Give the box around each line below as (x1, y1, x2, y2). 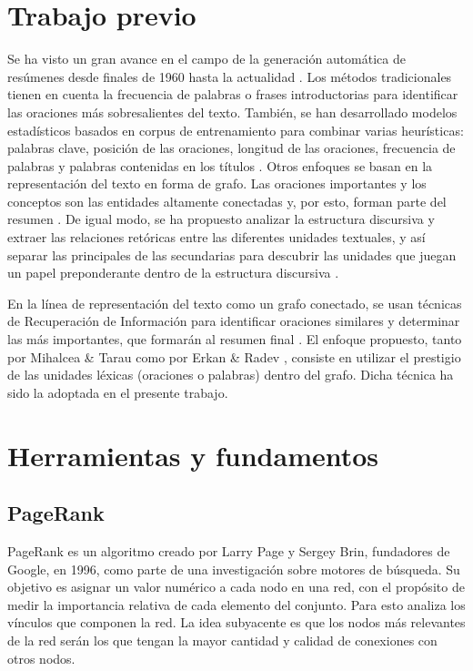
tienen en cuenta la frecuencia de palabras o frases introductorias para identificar (7, 85, 458, 104)
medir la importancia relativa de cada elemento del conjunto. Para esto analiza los (7, 595, 466, 614)
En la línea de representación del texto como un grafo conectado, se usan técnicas (7, 293, 462, 312)
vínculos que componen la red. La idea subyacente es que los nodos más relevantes (7, 613, 466, 632)
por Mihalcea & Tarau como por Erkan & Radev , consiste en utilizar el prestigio (7, 347, 461, 366)
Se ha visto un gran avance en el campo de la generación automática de (7, 49, 407, 68)
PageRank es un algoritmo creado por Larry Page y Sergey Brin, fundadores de (7, 541, 450, 560)
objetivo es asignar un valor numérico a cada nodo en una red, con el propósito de (7, 577, 465, 596)
